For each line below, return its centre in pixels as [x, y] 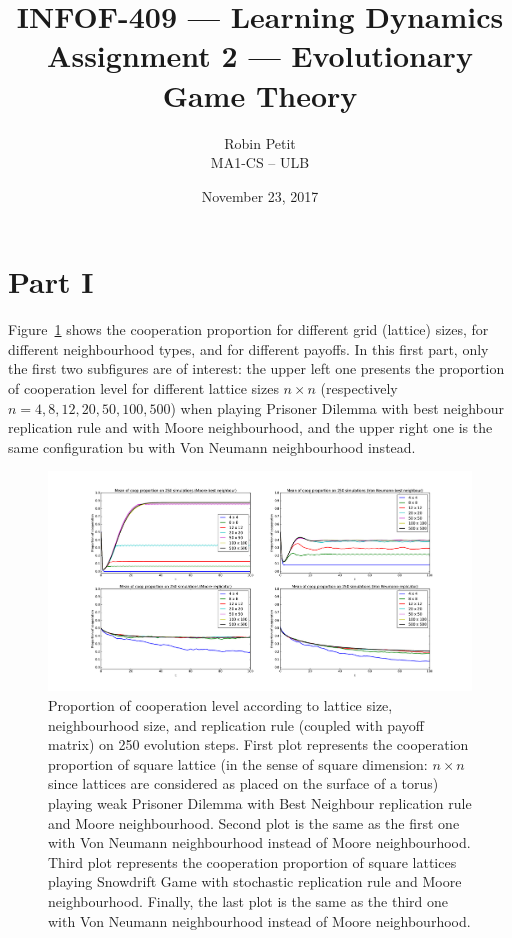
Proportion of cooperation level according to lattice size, [220, 705]
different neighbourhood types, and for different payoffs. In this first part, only [248, 348]
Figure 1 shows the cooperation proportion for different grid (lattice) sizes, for [248, 329]
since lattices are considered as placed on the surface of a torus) [243, 783]
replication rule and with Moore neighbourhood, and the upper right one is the [250, 427]
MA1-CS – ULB [260, 162]
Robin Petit [260, 142]
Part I [51, 281]
